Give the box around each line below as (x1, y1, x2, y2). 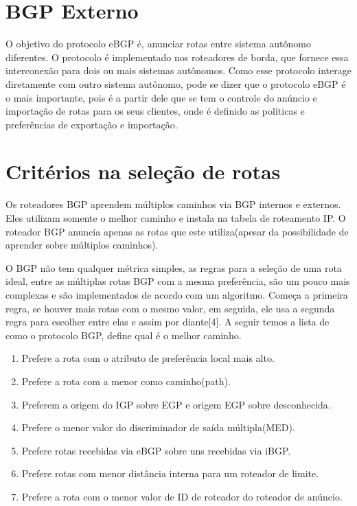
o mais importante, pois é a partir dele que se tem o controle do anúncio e (5, 90, 317, 104)
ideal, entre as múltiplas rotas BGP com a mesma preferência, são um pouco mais (5, 274, 350, 288)
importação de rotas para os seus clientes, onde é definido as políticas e (5, 104, 305, 118)
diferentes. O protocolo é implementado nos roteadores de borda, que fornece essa (5, 49, 349, 64)
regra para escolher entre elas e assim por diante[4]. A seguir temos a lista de (5, 314, 330, 329)
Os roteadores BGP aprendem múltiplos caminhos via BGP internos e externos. (5, 197, 341, 211)
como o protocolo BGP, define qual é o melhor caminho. (5, 327, 242, 342)
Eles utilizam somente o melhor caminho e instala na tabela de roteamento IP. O (5, 211, 346, 225)
